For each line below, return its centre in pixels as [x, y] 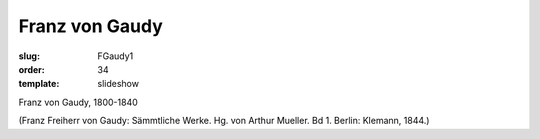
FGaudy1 [115, 56]
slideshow [118, 84]
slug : [29, 56]
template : [39, 84]
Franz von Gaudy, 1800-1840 [78, 102]
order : [31, 69]
